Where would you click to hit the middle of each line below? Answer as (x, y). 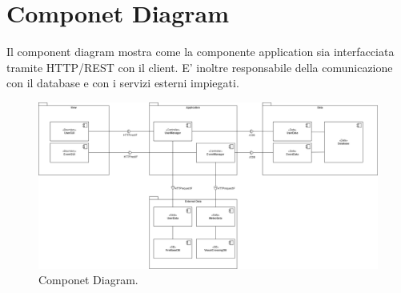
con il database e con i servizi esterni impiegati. (123, 83)
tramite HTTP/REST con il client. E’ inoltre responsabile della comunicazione (200, 67)
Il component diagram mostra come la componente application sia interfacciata (200, 52)
